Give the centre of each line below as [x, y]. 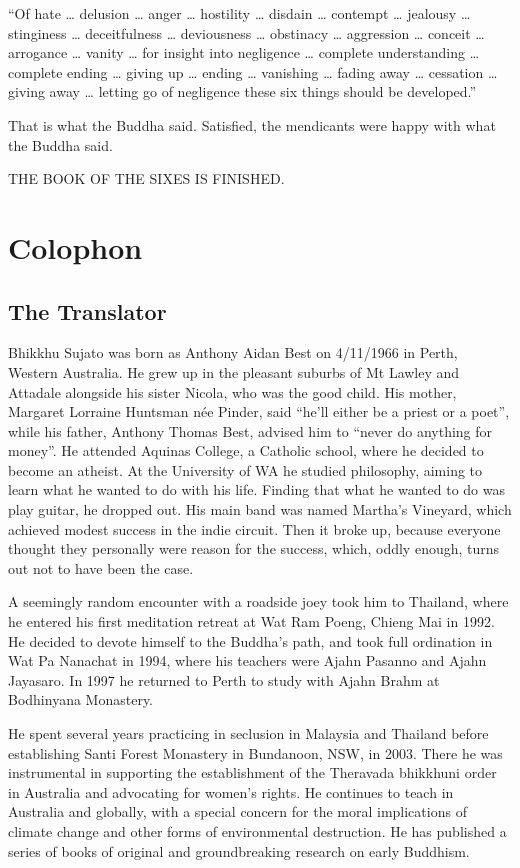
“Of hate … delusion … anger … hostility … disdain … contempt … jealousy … [239, 13]
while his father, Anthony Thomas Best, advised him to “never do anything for [250, 430]
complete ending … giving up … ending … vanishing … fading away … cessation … [253, 71]
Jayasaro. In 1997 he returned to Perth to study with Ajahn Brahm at [224, 679]
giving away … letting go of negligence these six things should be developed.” [242, 91]
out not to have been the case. [101, 567]
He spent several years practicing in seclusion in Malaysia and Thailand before [248, 733]
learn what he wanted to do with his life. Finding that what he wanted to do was [256, 489]
